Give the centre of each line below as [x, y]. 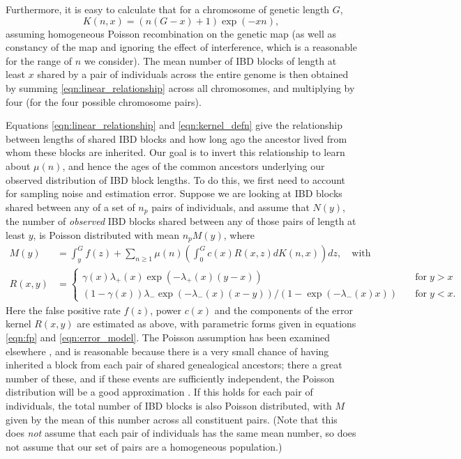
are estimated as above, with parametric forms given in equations [217, 324]
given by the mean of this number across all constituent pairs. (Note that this [172, 419]
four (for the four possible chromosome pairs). [104, 101]
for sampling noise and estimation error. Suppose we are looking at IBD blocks [174, 193]
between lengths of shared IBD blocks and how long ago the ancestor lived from [176, 138]
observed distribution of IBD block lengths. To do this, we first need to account [176, 179]
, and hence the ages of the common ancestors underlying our [194, 165]
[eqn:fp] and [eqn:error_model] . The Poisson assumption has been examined [168, 337]
